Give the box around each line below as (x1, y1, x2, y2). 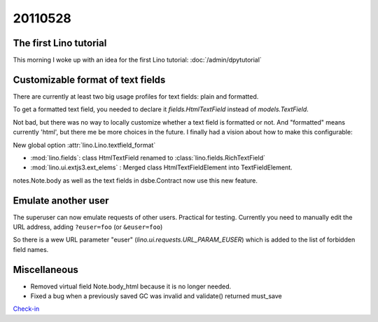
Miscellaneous (13, 263, 78, 276)
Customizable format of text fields (13, 73, 166, 85)
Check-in (13, 304, 40, 313)
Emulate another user (13, 195, 109, 206)
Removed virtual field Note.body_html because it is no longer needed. (30, 282, 231, 290)
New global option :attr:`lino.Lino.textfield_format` (13, 141, 156, 149)
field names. (13, 245, 49, 253)
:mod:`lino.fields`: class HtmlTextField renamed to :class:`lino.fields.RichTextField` (30, 153, 266, 162)
